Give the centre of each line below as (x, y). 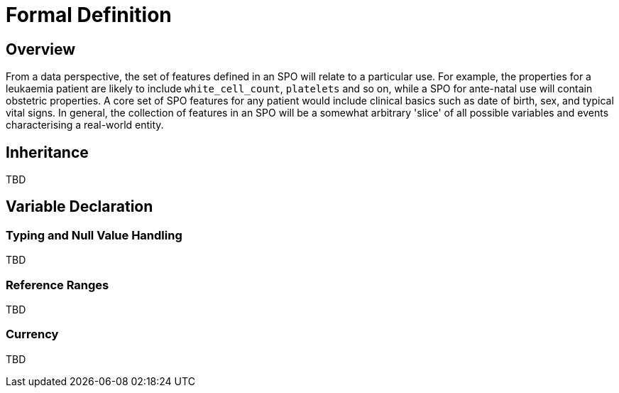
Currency (32, 334)
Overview (41, 49)
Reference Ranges (57, 285)
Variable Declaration (80, 207)
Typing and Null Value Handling (94, 235)
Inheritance (47, 152)
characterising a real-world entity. (85, 125)
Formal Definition (89, 15)
